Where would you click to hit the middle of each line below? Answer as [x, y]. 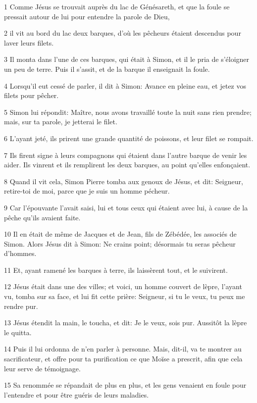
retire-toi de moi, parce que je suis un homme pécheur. [87, 191]
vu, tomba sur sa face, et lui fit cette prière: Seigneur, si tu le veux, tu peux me [125, 296]
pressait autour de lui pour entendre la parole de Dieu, [87, 16]
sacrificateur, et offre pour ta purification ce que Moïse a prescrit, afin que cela [123, 359]
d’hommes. [20, 253]
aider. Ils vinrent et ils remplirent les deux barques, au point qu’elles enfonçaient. [127, 165]
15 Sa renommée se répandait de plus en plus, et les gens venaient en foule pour [125, 385]
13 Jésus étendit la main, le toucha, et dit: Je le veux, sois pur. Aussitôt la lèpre [126, 323]
